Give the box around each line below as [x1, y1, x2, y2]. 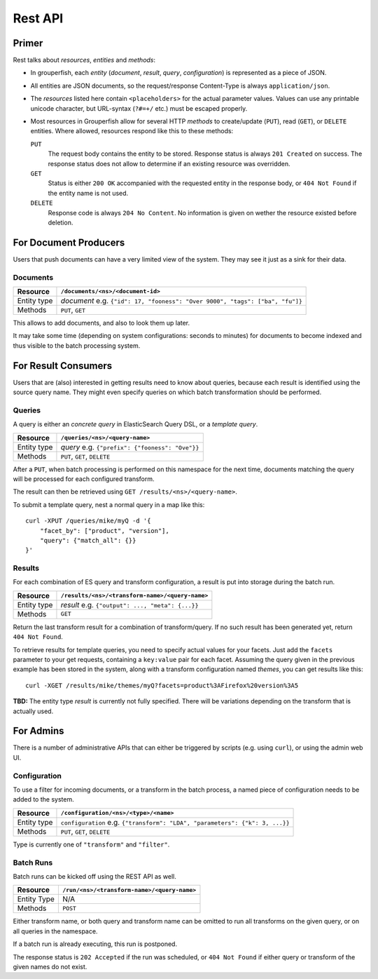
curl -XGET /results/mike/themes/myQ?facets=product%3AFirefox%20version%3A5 [25, 681, 299, 689]
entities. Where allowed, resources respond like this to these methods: [30, 127, 234, 135]
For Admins [13, 725, 64, 737]
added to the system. [13, 795, 74, 804]
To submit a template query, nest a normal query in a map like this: [13, 500, 205, 508]
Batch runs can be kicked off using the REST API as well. [13, 872, 176, 880]
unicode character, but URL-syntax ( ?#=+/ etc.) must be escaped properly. [30, 104, 248, 112]
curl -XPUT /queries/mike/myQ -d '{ [25, 517, 151, 525]
